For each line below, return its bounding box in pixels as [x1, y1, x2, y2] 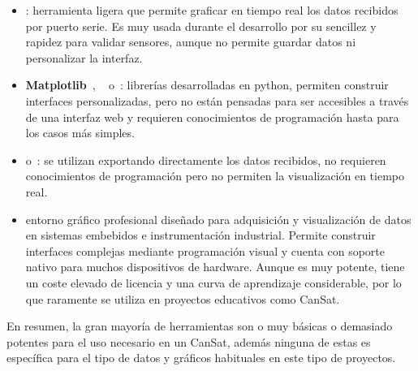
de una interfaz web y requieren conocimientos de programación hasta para [25, 108, 399, 125]
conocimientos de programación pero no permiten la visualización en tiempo [25, 167, 404, 184]
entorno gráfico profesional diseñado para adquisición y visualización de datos [25, 210, 412, 227]
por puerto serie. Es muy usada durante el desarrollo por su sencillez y [25, 17, 377, 34]
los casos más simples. [25, 124, 135, 141]
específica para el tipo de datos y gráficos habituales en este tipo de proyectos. [6, 349, 396, 366]
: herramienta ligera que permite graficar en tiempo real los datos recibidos [25, 2, 399, 18]
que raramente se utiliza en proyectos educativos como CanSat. [25, 290, 340, 307]
